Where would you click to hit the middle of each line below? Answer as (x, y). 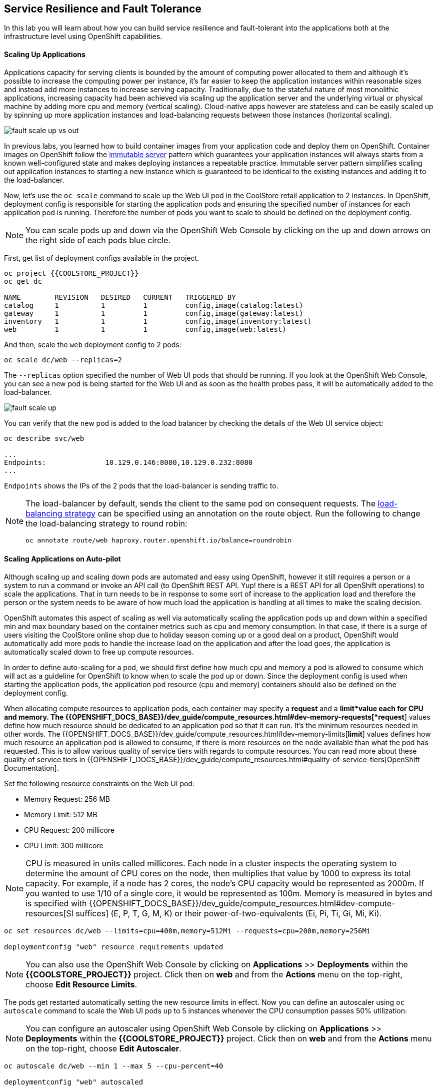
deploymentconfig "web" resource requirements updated (114, 947)
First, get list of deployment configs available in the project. (102, 258)
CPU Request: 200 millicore (69, 830)
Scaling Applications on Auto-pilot (62, 559)
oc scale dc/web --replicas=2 (63, 360)
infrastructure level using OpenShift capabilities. (83, 37)
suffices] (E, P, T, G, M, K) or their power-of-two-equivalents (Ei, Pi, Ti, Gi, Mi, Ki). (229, 913)
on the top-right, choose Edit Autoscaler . (103, 1048)
